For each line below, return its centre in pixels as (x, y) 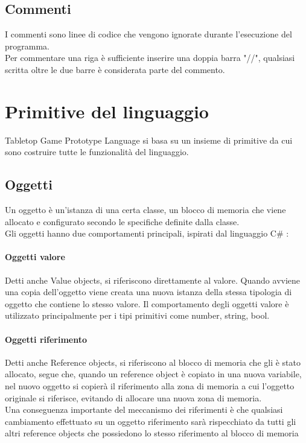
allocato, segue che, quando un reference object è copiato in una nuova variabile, (153, 374)
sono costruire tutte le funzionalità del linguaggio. (97, 152)
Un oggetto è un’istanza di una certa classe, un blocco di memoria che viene (145, 210)
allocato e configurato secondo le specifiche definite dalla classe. (122, 221)
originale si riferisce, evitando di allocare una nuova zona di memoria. (133, 397)
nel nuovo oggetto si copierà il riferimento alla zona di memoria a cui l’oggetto (150, 386)
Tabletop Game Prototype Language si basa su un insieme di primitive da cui (149, 140)
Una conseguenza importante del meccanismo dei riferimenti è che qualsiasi (144, 410)
